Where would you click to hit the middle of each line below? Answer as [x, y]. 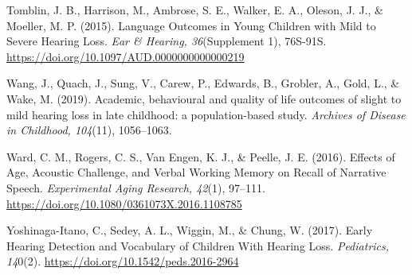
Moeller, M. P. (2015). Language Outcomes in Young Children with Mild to [191, 25]
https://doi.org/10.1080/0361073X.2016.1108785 [124, 203]
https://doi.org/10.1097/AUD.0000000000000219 [126, 56]
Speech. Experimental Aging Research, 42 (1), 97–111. [136, 187]
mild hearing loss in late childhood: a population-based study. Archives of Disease [206, 114]
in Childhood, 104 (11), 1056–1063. [89, 130]
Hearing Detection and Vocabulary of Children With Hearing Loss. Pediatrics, [198, 245]
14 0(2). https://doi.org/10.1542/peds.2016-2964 [123, 261]
